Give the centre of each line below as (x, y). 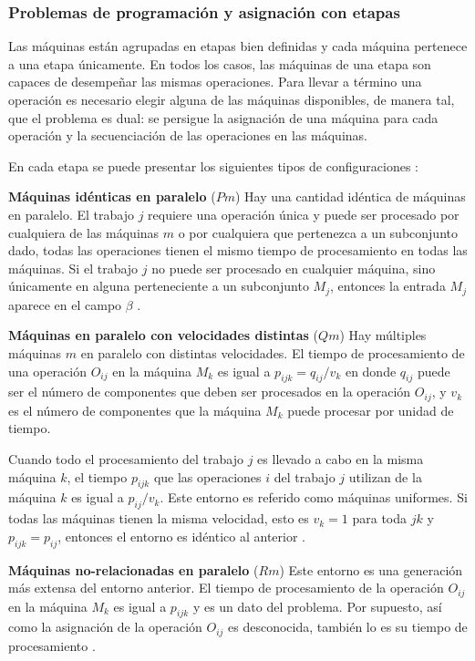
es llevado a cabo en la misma (341, 459)
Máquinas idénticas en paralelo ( (112, 196)
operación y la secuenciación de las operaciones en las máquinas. (188, 135)
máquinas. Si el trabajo (73, 268)
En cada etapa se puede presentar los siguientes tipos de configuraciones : (214, 165)
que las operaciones (207, 476)
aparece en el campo (65, 304)
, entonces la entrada (388, 286)
